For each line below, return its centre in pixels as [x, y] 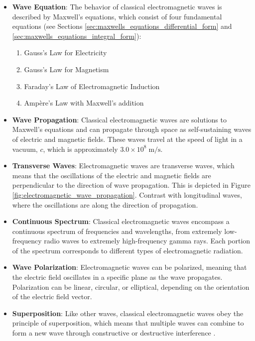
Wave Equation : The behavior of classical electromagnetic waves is [117, 6]
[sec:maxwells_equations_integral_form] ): [77, 36]
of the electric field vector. [52, 296]
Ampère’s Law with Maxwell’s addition [84, 103]
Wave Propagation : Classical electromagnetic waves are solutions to [119, 119]
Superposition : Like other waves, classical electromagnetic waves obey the [128, 313]
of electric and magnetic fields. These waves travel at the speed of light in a [127, 139]
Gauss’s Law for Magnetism [66, 69]
